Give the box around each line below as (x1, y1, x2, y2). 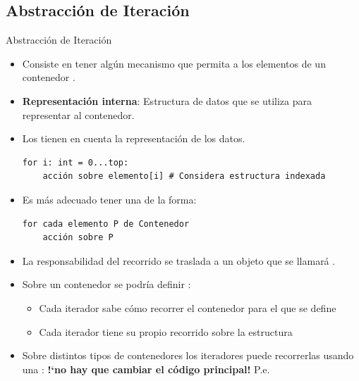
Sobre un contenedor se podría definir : (22, 277, 191, 292)
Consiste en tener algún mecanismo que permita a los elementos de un (22, 56, 326, 70)
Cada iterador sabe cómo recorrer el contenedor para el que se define (39, 300, 336, 315)
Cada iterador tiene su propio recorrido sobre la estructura (39, 324, 293, 339)
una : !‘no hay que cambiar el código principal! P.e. (22, 361, 270, 376)
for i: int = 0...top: (22, 157, 129, 168)
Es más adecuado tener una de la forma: (22, 192, 197, 206)
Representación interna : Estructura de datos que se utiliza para (22, 93, 312, 108)
